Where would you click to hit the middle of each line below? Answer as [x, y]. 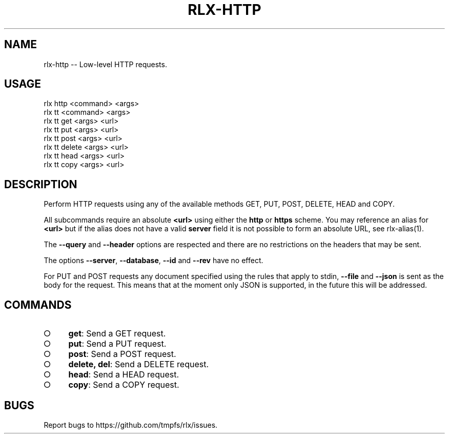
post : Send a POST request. [122, 354]
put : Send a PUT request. [117, 344]
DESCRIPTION [41, 184]
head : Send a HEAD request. [124, 375]
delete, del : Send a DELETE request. [139, 364]
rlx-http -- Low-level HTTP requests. [105, 64]
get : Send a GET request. [117, 334]
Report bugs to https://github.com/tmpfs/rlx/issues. [131, 425]
